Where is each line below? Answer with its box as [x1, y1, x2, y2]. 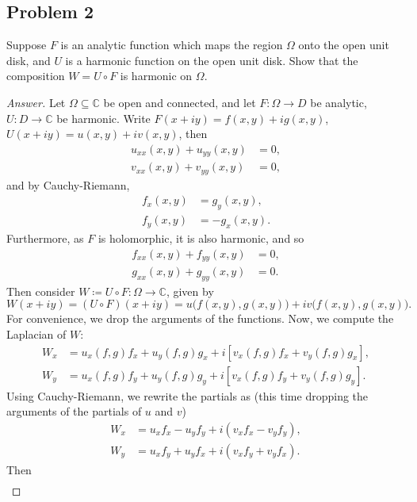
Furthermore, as [6, 229, 84, 246]
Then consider [6, 282, 75, 299]
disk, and [6, 52, 51, 68]
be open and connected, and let [103, 94, 256, 110]
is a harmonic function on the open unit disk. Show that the [65, 52, 358, 68]
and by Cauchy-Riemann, [6, 176, 130, 193]
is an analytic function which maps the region [60, 36, 283, 53]
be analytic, [310, 94, 367, 110]
